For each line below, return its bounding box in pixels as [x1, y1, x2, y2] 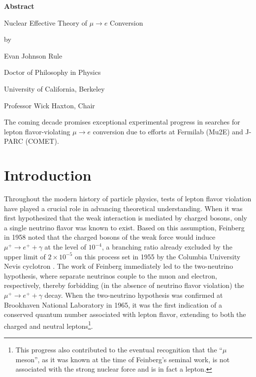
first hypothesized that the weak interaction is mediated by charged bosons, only [4, 213, 248, 223]
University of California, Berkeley [4, 83, 105, 94]
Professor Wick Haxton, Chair [4, 100, 95, 110]
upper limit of [4, 251, 46, 261]
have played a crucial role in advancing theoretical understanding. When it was [4, 203, 243, 213]
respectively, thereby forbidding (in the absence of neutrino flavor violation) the [4, 280, 244, 290]
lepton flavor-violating [4, 126, 70, 136]
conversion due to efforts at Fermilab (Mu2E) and [93, 126, 243, 136]
